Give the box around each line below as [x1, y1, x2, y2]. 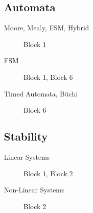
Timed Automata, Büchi [4, 88, 77, 98]
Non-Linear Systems [4, 185, 65, 195]
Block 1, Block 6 [23, 71, 73, 82]
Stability [4, 129, 48, 144]
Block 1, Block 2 [23, 168, 73, 178]
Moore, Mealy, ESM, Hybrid [4, 23, 89, 33]
